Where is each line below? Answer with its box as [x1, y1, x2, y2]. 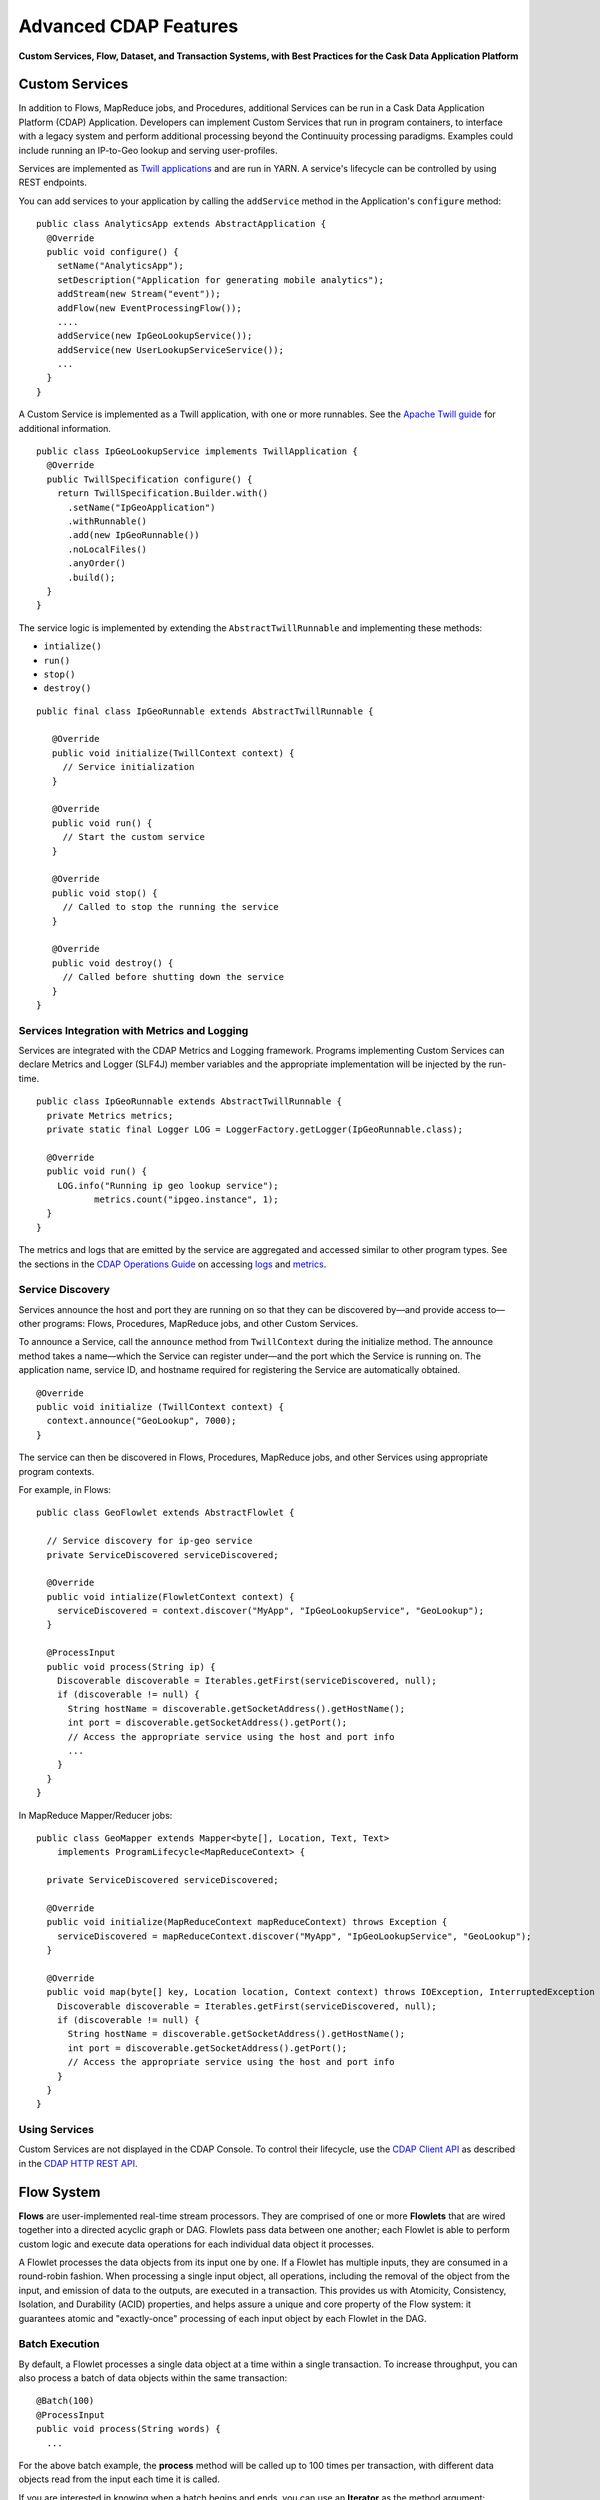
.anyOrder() [67, 558, 127, 569]
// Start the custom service [62, 831, 205, 843]
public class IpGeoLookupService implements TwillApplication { [36, 446, 359, 457]
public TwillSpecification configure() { [46, 473, 253, 485]
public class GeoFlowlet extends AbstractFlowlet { [36, 1507, 295, 1519]
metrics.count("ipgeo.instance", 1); [93, 1193, 279, 1205]
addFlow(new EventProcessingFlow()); [56, 302, 242, 314]
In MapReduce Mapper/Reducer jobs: [18, 1809, 173, 1821]
